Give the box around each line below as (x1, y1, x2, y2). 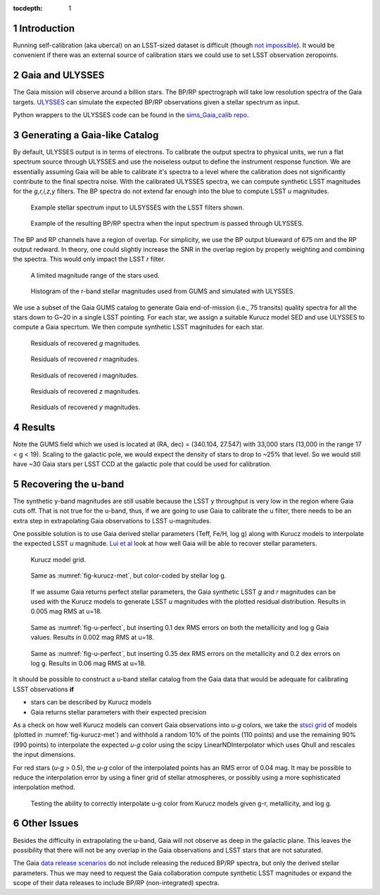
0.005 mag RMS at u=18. (30, 607, 102, 616)
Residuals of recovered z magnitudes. (30, 386, 141, 395)
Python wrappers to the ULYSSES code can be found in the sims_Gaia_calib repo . (13, 110, 249, 119)
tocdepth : (13, 4, 43, 12)
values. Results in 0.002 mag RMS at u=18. (30, 633, 154, 642)
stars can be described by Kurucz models (30, 698, 152, 707)
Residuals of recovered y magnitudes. (30, 403, 141, 412)
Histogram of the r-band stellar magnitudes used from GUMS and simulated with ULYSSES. (30, 287, 296, 296)
